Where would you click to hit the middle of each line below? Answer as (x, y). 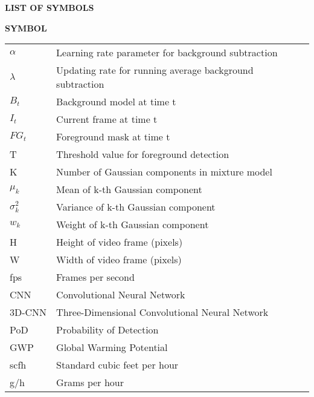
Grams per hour (90, 382)
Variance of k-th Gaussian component (136, 207)
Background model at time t (116, 102)
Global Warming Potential (112, 347)
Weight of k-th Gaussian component (133, 225)
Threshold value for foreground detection (143, 154)
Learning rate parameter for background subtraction (167, 53)
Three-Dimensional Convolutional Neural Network (162, 312)
